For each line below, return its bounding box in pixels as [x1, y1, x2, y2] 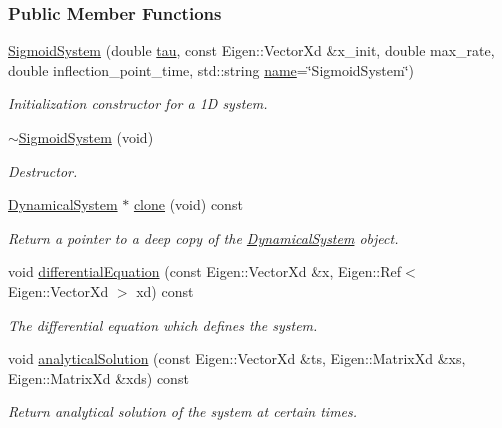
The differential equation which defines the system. [8, 314, 318, 335]
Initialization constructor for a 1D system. [8, 93, 268, 114]
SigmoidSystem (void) [18, 127, 154, 147]
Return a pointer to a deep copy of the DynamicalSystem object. [8, 227, 399, 248]
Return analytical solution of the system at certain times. [8, 401, 358, 422]
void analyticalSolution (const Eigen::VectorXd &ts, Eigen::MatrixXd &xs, [8, 348, 466, 369]
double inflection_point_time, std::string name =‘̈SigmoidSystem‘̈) [8, 59, 414, 80]
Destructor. [8, 160, 78, 181]
